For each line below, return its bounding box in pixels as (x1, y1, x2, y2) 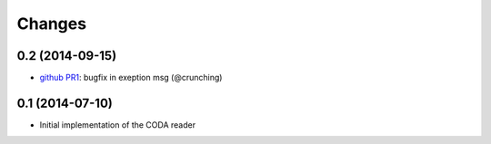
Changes (16, 14, 86, 34)
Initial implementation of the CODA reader (39, 119, 195, 130)
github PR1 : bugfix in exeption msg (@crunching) (39, 72, 223, 83)
